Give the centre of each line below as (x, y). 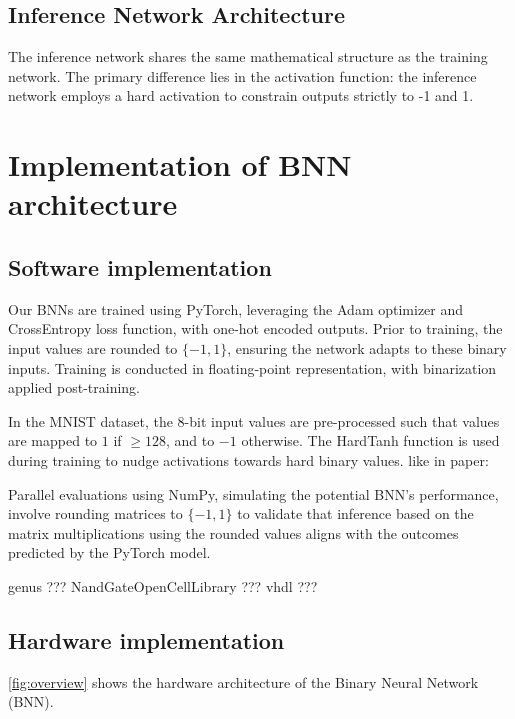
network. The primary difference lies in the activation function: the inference (242, 75)
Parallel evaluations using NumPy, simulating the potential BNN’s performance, (253, 493)
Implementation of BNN (180, 164)
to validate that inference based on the (355, 513)
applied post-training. (74, 387)
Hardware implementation (146, 639)
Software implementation (140, 266)
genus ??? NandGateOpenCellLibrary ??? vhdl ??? (163, 585)
